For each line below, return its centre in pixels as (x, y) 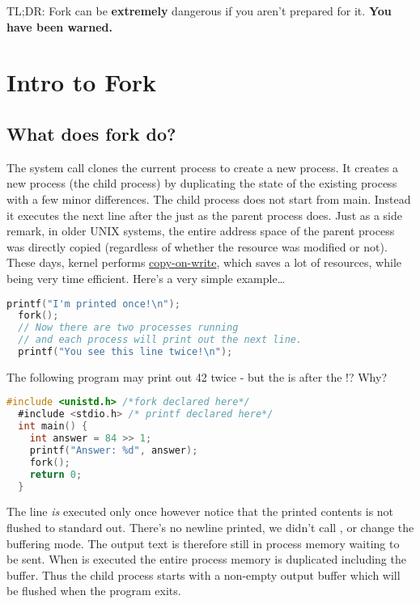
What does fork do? (91, 133)
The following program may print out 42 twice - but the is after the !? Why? (197, 376)
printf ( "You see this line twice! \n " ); (125, 352)
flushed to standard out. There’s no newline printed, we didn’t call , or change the (210, 528)
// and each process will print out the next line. (160, 340)
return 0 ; (56, 474)
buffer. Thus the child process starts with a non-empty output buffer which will (204, 574)
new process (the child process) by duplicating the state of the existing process (202, 183)
